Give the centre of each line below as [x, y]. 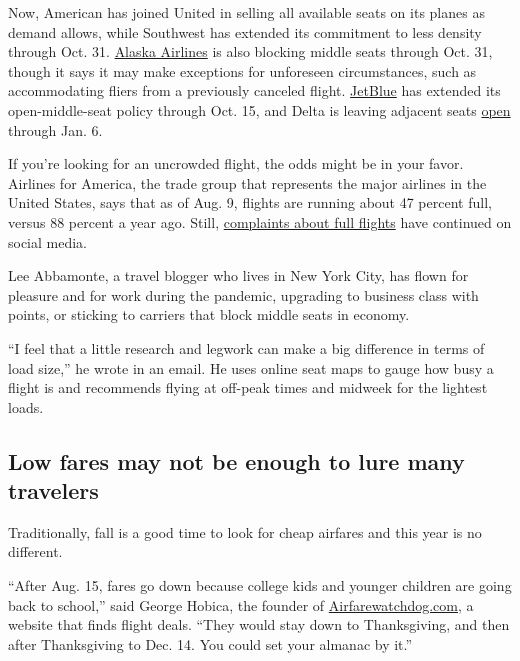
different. [35, 551]
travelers [53, 490]
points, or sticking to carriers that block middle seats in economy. [209, 314]
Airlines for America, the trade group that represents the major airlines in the [247, 182]
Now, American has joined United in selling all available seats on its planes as [246, 12]
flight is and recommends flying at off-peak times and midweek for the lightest [248, 387]
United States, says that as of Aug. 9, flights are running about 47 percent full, [250, 202]
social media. [48, 241]
